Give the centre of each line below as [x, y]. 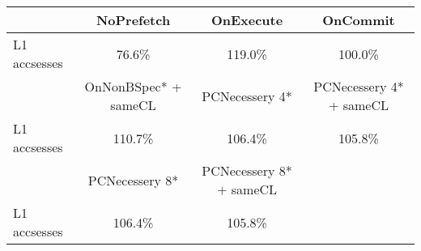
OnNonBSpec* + [133, 86]
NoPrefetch [133, 20]
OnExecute [247, 20]
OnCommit [359, 20]
